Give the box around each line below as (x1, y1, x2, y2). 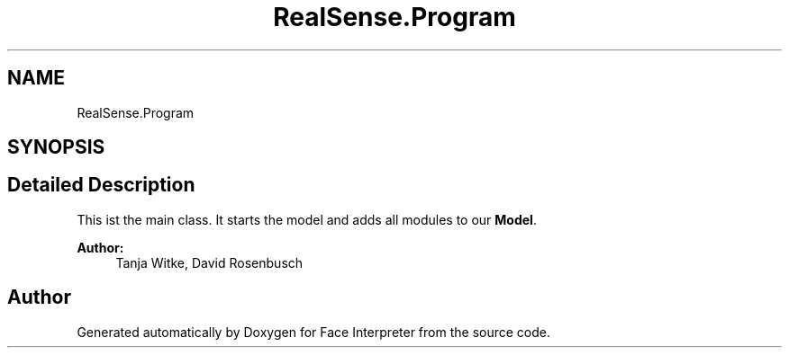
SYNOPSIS (7, 136, 105, 159)
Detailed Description (7, 173, 195, 197)
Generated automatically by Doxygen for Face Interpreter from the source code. (77, 324, 550, 340)
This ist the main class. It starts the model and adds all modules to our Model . (77, 211, 537, 227)
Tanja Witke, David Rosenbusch (115, 254, 304, 271)
